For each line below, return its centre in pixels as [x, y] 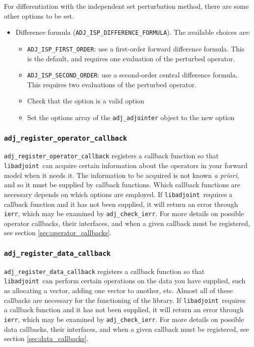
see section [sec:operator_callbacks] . [58, 233]
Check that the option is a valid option [86, 101]
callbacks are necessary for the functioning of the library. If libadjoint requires [125, 300]
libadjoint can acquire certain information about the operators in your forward [126, 165]
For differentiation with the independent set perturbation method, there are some [127, 6]
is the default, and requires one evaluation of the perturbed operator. [131, 58]
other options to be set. [39, 15]
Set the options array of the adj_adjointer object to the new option [131, 117]
